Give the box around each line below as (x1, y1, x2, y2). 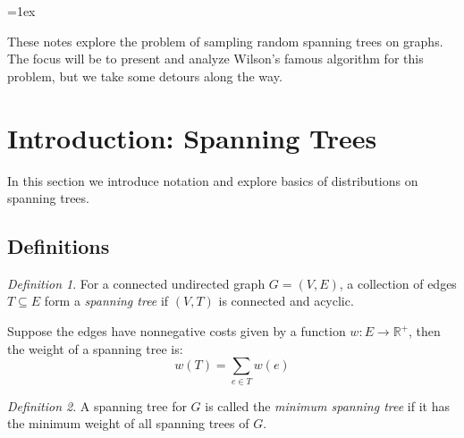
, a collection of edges (339, 274, 457, 292)
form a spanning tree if (44, 291, 169, 310)
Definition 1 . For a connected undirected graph (7, 274, 266, 292)
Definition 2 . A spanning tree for (7, 396, 187, 415)
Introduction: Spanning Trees (7, 119, 377, 156)
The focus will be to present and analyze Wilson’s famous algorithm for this (7, 49, 424, 68)
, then (409, 322, 441, 341)
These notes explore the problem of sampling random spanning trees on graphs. (7, 31, 443, 50)
